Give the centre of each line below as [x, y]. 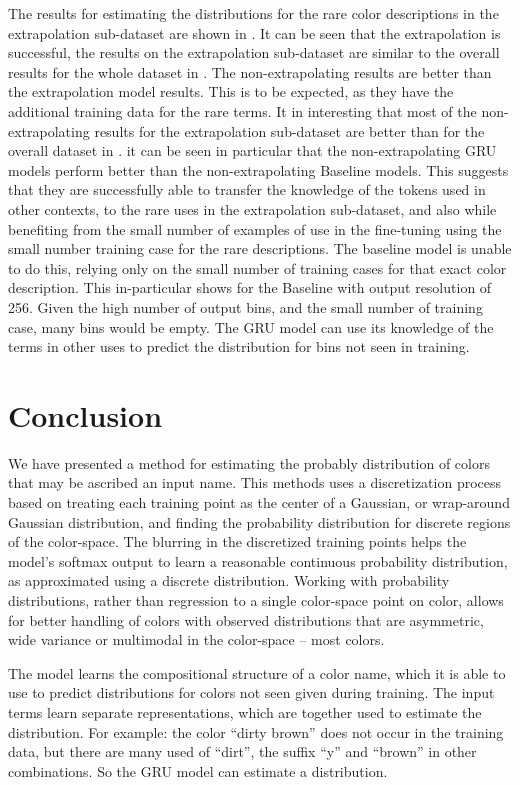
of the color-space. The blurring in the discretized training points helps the [237, 541]
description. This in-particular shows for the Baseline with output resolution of [250, 287]
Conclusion [85, 414]
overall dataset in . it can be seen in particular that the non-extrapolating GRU [252, 150]
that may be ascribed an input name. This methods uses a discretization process [255, 482]
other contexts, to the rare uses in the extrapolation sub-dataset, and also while [252, 208]
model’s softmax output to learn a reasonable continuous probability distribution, [258, 560]
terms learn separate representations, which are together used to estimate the [245, 711]
